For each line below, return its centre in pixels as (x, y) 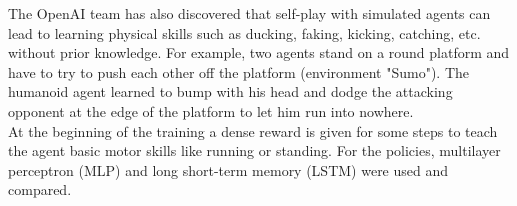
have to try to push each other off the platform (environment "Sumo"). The (239, 71)
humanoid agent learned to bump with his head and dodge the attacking (230, 91)
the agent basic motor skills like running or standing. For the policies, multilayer (254, 150)
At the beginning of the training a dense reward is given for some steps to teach (253, 130)
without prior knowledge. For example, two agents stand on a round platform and (259, 52)
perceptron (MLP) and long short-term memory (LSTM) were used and (228, 169)
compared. (40, 189)
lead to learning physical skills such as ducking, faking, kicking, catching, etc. (244, 32)
